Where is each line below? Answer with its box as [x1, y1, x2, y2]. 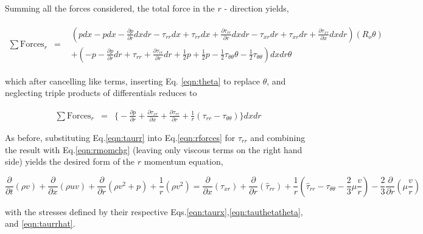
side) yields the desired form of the [5, 155, 135, 168]
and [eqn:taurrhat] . [5, 217, 75, 230]
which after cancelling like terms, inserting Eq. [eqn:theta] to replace [5, 74, 260, 87]
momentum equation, [144, 155, 223, 168]
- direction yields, [224, 2, 289, 14]
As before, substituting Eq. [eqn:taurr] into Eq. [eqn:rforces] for [5, 131, 236, 143]
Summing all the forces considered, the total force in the [5, 2, 215, 14]
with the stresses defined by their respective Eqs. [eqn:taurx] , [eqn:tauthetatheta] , [5, 205, 303, 218]
